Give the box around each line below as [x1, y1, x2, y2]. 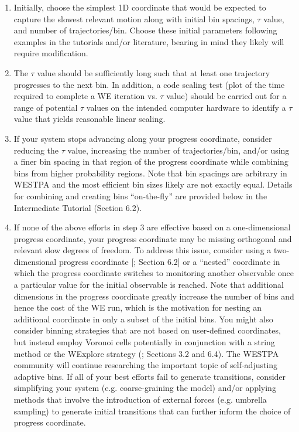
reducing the [13, 144, 59, 156]
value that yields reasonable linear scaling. [13, 113, 166, 125]
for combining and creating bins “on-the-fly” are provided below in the [13, 189, 267, 202]
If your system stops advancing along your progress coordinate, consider [13, 132, 272, 144]
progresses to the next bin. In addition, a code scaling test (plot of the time [13, 78, 285, 90]
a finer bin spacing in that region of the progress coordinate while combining [13, 155, 288, 168]
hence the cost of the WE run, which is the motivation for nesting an [13, 301, 262, 314]
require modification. [13, 47, 88, 59]
